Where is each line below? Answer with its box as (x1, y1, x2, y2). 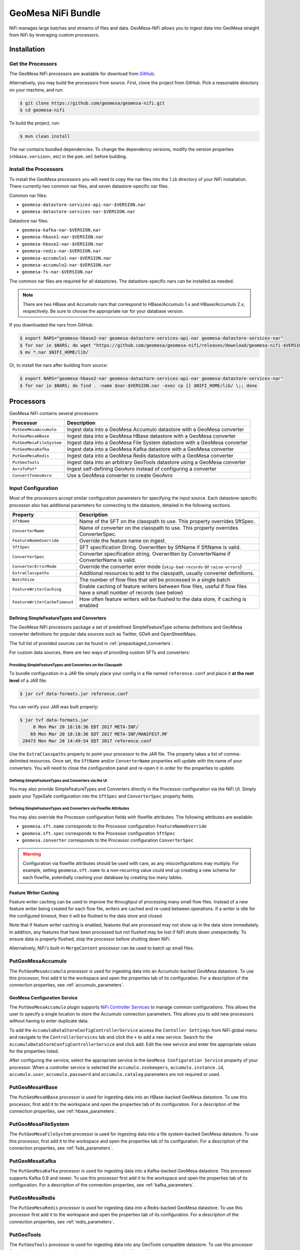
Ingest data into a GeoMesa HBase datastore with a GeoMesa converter (66, 432, 236, 439)
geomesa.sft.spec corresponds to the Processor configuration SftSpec (21, 830, 175, 836)
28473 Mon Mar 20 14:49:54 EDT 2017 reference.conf (22, 738, 152, 743)
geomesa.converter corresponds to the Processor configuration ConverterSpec (21, 837, 193, 843)
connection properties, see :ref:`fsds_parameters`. (9, 1145, 113, 1151)
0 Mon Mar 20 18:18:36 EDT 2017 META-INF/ (32, 724, 138, 730)
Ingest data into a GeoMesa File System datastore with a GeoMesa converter (66, 439, 248, 446)
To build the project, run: (9, 120, 60, 126)
